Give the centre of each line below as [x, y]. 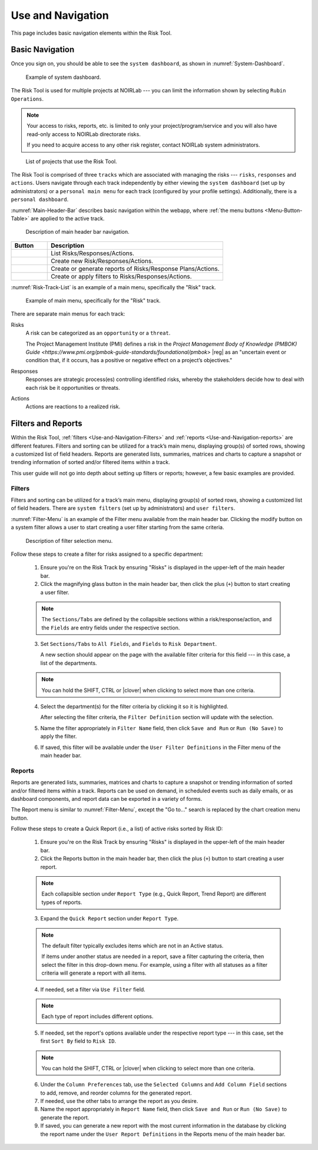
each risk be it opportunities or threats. [73, 387]
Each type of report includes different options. [97, 1016]
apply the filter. [59, 737]
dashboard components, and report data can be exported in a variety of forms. [107, 798]
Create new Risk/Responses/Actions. [102, 261]
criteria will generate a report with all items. [94, 973]
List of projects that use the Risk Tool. [71, 161]
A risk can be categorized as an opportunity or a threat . [98, 333]
